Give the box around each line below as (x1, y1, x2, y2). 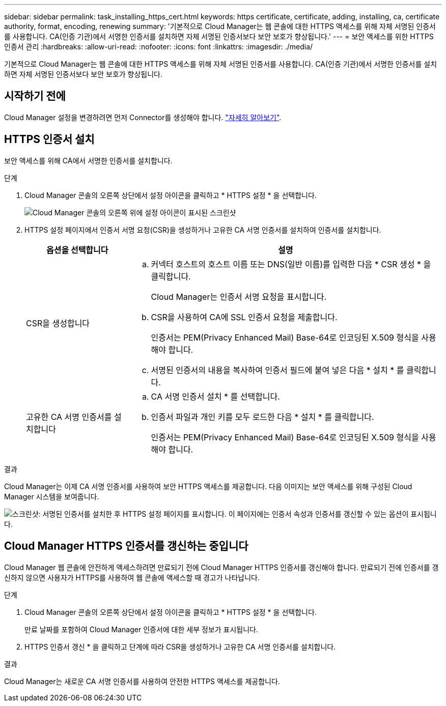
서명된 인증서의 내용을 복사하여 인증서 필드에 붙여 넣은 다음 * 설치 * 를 (151, 364, 404, 375)
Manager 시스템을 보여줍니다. (4, 492, 99, 501)
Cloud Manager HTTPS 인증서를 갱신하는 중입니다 (4, 540, 248, 553)
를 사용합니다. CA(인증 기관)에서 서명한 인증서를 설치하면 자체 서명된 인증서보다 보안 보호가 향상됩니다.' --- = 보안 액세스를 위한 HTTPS (4, 32, 434, 41)
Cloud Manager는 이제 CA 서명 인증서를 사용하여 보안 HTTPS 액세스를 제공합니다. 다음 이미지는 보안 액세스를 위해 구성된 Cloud (4, 482, 412, 491)
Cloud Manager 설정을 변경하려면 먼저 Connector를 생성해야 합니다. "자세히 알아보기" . (4, 112, 282, 122)
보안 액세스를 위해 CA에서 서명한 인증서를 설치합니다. (4, 156, 173, 165)
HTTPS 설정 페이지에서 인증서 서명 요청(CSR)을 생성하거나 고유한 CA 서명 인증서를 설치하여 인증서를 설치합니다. (24, 225, 381, 234)
